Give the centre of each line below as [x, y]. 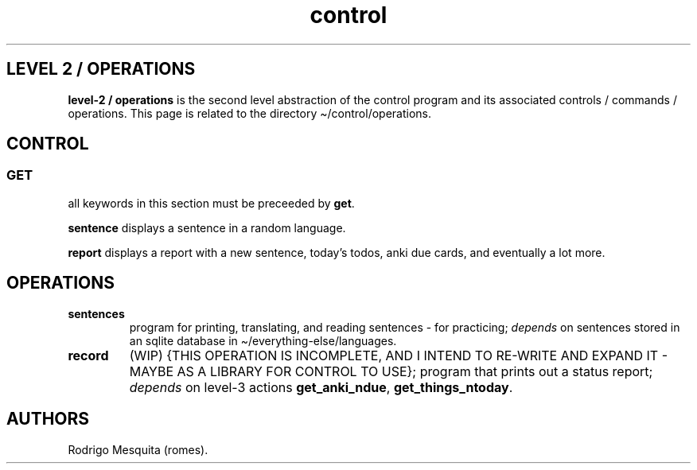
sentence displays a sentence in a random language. [207, 227]
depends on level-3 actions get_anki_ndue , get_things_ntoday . [321, 387]
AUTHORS [48, 419]
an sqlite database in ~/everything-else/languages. [263, 340]
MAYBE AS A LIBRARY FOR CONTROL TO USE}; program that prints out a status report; [391, 371]
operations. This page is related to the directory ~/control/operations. [249, 113]
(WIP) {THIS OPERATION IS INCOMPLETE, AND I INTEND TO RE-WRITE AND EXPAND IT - [399, 355]
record [88, 355]
